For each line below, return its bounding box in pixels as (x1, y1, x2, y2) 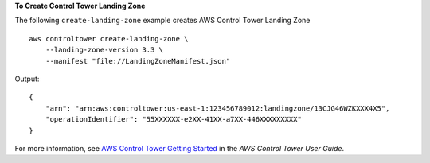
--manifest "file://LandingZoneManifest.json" (45, 56, 231, 65)
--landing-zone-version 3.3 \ (45, 45, 163, 55)
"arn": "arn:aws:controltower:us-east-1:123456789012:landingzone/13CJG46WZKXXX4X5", (45, 103, 390, 113)
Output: (14, 74, 40, 83)
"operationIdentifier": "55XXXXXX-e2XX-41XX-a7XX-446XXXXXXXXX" (45, 115, 302, 124)
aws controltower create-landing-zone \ (29, 34, 189, 43)
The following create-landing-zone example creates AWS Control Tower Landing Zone (14, 16, 311, 25)
